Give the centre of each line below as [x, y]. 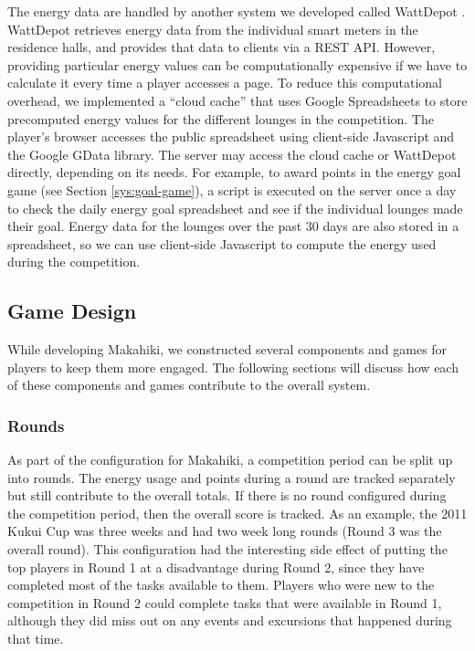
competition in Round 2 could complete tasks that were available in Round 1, [225, 602]
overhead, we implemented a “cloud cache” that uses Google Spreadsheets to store [237, 100]
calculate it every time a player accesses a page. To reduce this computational [225, 83]
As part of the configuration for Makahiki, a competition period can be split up [230, 460]
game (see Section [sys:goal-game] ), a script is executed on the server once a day [232, 189]
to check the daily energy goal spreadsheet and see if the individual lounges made [235, 208]
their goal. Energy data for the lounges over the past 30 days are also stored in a [233, 226]
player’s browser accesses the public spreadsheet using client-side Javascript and [231, 136]
